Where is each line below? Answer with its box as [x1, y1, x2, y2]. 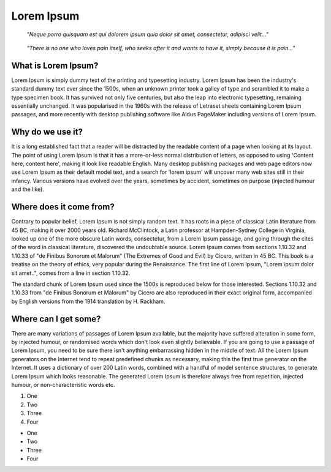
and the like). [11, 185, 44, 193]
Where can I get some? [11, 313, 101, 324]
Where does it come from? [11, 202, 115, 212]
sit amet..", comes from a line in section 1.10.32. [11, 269, 131, 277]
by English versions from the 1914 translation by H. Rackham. [11, 298, 165, 305]
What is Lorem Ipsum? [11, 60, 99, 70]
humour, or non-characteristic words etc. [11, 381, 115, 388]
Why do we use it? [11, 127, 83, 137]
